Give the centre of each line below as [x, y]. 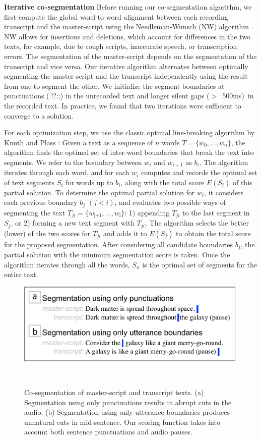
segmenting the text [35, 212]
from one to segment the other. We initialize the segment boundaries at [114, 86]
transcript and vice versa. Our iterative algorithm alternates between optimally [126, 66]
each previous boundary [41, 202]
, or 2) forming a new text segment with [73, 223]
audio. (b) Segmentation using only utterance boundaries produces [127, 412]
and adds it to [125, 233]
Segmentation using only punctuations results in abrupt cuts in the [128, 402]
